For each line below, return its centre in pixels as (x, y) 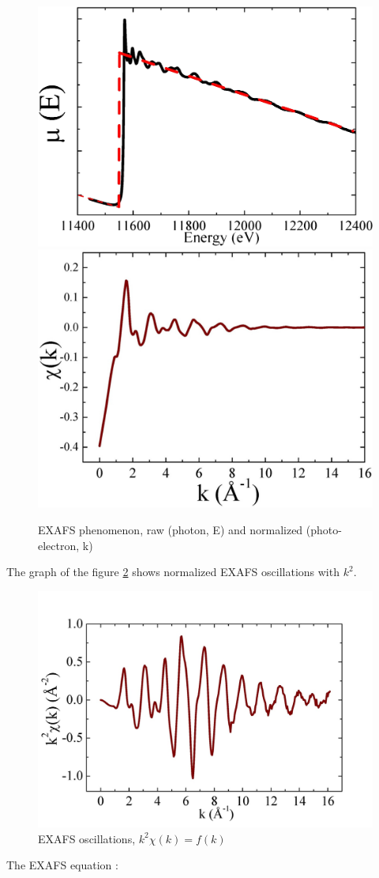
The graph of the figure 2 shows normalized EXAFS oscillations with (173, 572)
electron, (59, 545)
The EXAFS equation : (62, 865)
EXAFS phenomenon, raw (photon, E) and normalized (171, 529)
